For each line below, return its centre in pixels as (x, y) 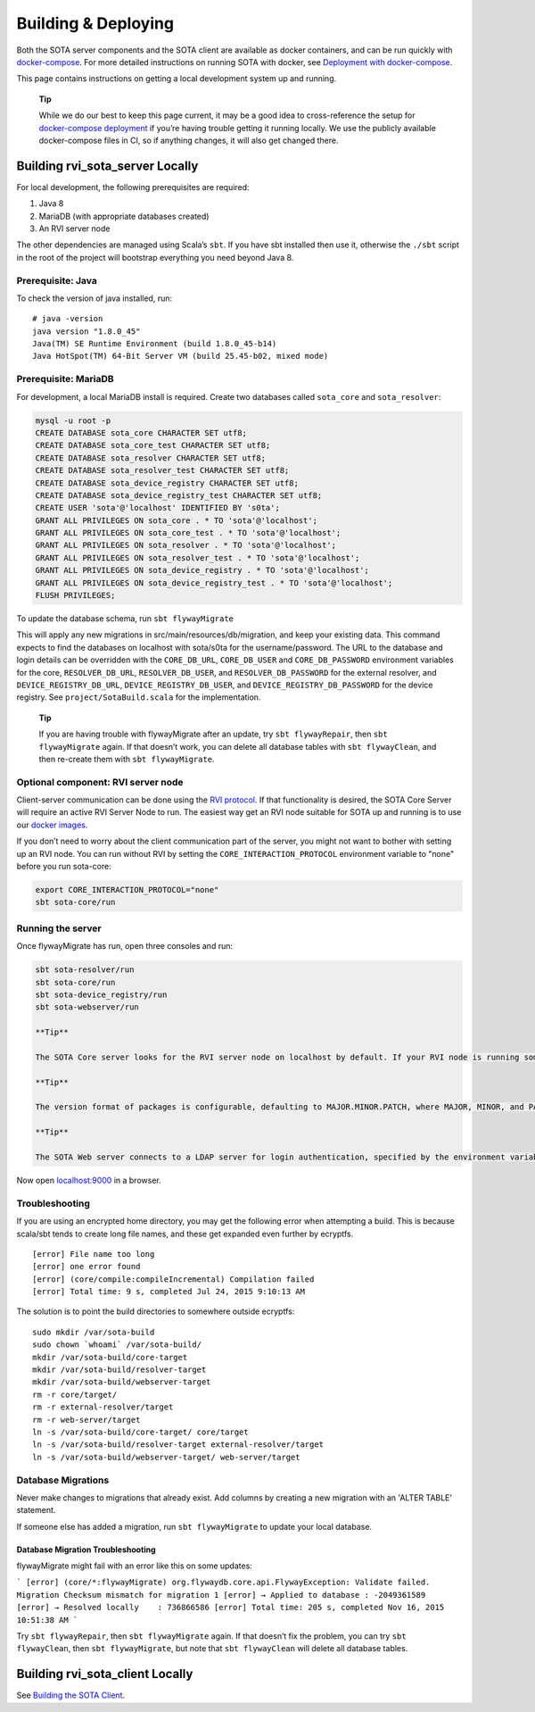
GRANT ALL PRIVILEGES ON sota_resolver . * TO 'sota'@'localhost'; (186, 545)
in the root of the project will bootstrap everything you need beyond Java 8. (155, 257)
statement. (36, 1510)
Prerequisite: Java (57, 280)
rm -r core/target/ (75, 1394)
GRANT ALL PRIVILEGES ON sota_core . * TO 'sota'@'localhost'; (177, 520)
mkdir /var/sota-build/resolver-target (119, 1370)
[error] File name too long (94, 1254)
